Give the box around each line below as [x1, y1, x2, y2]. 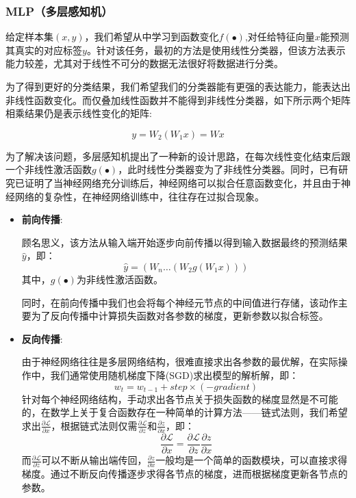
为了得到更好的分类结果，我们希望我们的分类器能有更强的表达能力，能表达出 [5, 79, 351, 93]
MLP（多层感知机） [5, 2, 113, 19]
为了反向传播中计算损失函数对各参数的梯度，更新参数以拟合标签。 [31, 309, 329, 323]
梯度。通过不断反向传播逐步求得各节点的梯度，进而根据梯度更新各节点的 [21, 467, 348, 481]
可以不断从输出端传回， [41, 453, 147, 467]
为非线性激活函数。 [76, 272, 163, 286]
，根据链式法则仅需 [51, 418, 138, 432]
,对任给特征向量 [244, 29, 315, 44]
